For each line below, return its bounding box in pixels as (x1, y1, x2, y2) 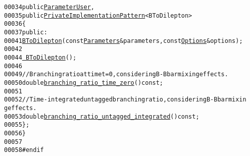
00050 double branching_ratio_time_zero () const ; (4, 79, 164, 86)
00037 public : (4, 28, 47, 36)
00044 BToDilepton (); (4, 54, 77, 61)
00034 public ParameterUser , (4, 4, 94, 11)
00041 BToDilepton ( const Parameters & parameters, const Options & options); (4, 37, 243, 44)
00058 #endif (4, 146, 44, 154)
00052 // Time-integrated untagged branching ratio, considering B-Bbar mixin (4, 96, 246, 103)
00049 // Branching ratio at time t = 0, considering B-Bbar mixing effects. (4, 71, 228, 78)
